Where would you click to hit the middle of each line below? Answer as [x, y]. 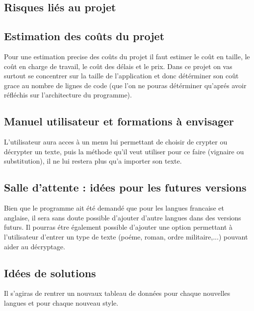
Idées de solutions [50, 273]
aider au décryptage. [35, 246]
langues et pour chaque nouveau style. [61, 302]
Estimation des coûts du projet [84, 36]
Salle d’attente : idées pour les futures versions [125, 187]
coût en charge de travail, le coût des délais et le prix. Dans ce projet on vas [118, 66]
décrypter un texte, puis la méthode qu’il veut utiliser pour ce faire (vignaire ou [124, 151]
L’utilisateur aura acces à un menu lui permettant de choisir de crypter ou [116, 142]
